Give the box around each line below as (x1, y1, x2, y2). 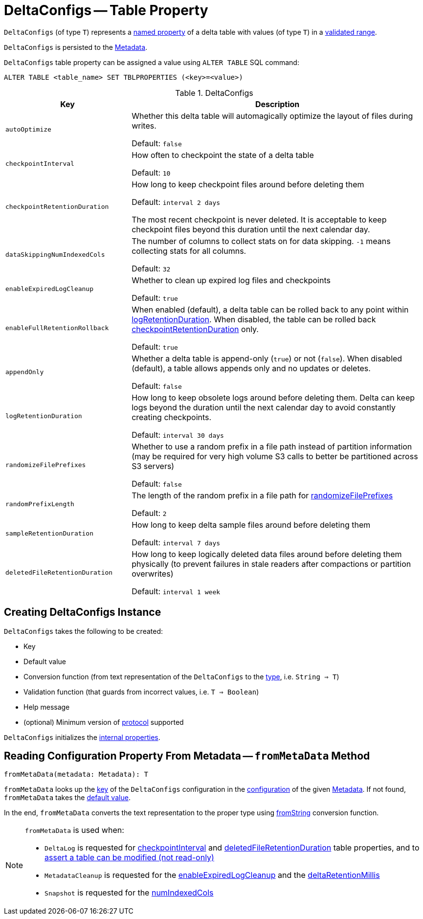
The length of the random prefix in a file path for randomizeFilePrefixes (132, 490, 393, 500)
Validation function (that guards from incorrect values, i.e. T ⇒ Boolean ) (23, 687, 259, 696)
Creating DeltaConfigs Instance (4, 606, 161, 619)
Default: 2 (132, 508, 167, 518)
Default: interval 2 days (132, 197, 221, 207)
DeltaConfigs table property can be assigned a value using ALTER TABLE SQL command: (4, 58, 299, 67)
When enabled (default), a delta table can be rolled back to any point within (132, 304, 409, 314)
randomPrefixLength (5, 500, 74, 508)
